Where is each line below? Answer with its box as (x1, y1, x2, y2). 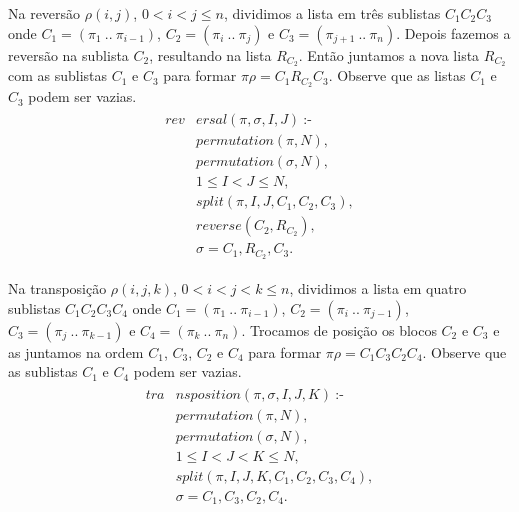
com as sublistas (8, 65, 108, 86)
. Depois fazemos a (396, 22, 511, 43)
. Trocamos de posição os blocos (241, 319, 437, 340)
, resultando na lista (149, 44, 272, 65)
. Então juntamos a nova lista (298, 44, 480, 65)
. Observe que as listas (328, 65, 466, 86)
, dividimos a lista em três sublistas (223, 3, 441, 23)
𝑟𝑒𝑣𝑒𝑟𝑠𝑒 (196, 219, 242, 234)
